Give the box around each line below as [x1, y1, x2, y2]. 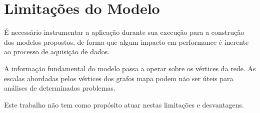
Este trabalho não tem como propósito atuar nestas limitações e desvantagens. [4, 99, 244, 110]
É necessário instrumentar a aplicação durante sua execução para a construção [4, 27, 244, 37]
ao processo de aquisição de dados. [4, 46, 110, 57]
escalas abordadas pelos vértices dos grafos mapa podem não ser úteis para [4, 73, 233, 83]
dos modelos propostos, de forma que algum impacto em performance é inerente [4, 36, 249, 47]
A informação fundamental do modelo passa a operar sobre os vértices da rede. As [4, 63, 256, 73]
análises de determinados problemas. [4, 83, 115, 93]
